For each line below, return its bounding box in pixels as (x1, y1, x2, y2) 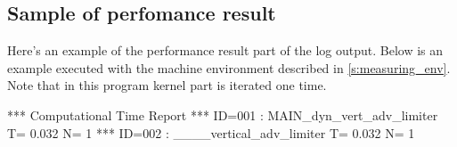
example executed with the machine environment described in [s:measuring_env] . (7, 58, 451, 77)
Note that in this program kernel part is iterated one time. (7, 76, 327, 94)
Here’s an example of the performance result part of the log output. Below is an (7, 41, 444, 60)
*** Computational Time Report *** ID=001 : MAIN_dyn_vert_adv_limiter (7, 105, 438, 124)
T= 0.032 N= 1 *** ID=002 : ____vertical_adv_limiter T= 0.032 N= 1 (7, 123, 415, 142)
